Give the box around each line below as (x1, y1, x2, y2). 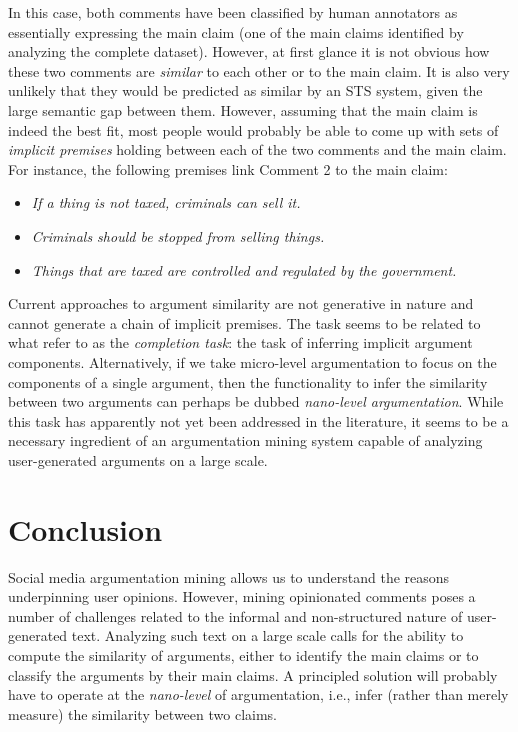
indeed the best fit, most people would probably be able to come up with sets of (8, 119, 499, 140)
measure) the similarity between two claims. (8, 703, 277, 724)
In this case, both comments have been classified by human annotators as (8, 2, 458, 22)
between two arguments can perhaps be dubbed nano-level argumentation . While (8, 391, 504, 412)
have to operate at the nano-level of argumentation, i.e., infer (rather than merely (8, 684, 509, 705)
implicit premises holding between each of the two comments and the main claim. (8, 139, 507, 160)
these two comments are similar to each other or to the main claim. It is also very (8, 60, 510, 81)
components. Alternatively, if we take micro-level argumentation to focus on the (8, 351, 497, 372)
